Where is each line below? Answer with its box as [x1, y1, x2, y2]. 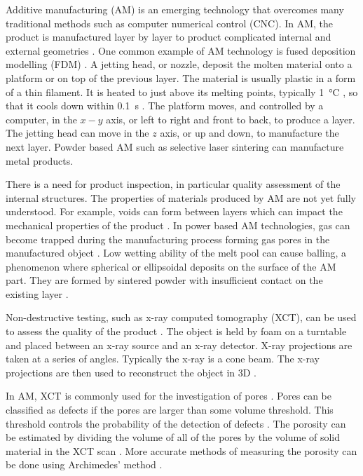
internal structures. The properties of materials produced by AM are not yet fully [6, 190, 356, 205]
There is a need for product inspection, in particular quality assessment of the [6, 177, 341, 191]
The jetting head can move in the [6, 125, 149, 140]
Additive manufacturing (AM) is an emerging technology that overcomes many [6, 2, 344, 16]
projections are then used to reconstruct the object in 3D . [6, 365, 256, 379]
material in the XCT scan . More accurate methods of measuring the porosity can [6, 443, 357, 458]
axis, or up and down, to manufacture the [160, 125, 339, 140]
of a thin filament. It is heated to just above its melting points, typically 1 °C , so [6, 84, 358, 99]
